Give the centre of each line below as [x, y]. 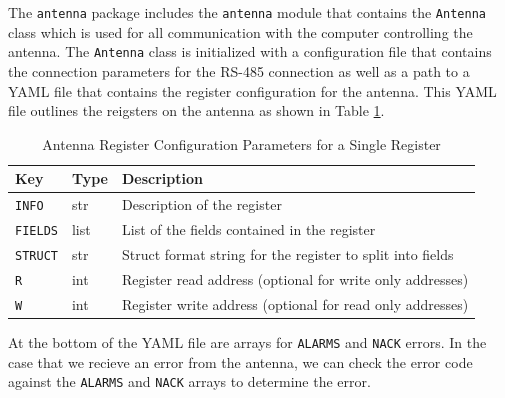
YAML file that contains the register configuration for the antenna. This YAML [252, 90]
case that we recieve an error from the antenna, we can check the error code [240, 361]
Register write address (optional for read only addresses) [295, 303]
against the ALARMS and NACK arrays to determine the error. [189, 381]
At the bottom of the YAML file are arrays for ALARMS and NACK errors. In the [247, 341]
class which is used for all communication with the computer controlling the [240, 31]
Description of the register [201, 204]
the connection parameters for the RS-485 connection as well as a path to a [239, 70]
